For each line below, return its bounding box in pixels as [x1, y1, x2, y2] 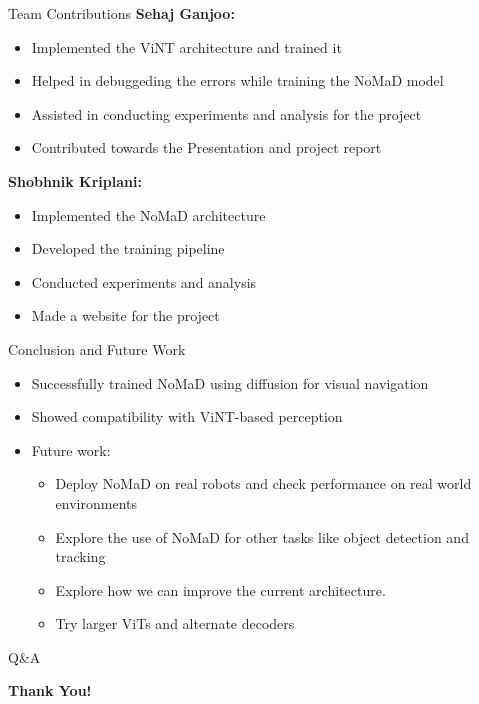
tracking [55, 546, 106, 567]
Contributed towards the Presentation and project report [31, 137, 382, 158]
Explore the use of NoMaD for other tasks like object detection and [55, 526, 469, 547]
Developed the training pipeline [31, 238, 225, 259]
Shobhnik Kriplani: [8, 170, 142, 191]
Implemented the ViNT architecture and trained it [31, 36, 342, 57]
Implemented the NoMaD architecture [31, 204, 266, 225]
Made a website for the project [31, 305, 220, 326]
